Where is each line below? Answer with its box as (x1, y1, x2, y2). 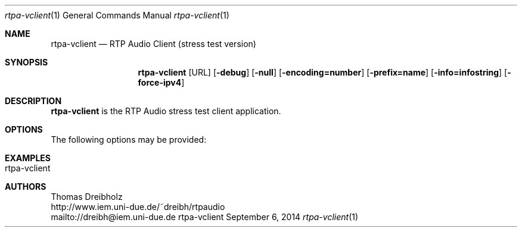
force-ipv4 (138, 77, 182, 87)
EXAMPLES (5, 153, 51, 163)
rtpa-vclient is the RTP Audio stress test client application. (51, 106, 281, 116)
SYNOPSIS (5, 57, 48, 67)
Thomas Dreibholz (51, 192, 123, 202)
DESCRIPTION (5, 96, 62, 106)
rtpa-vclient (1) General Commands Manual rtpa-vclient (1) (5, 10, 229, 20)
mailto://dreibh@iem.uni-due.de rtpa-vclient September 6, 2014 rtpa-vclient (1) (51, 212, 359, 222)
